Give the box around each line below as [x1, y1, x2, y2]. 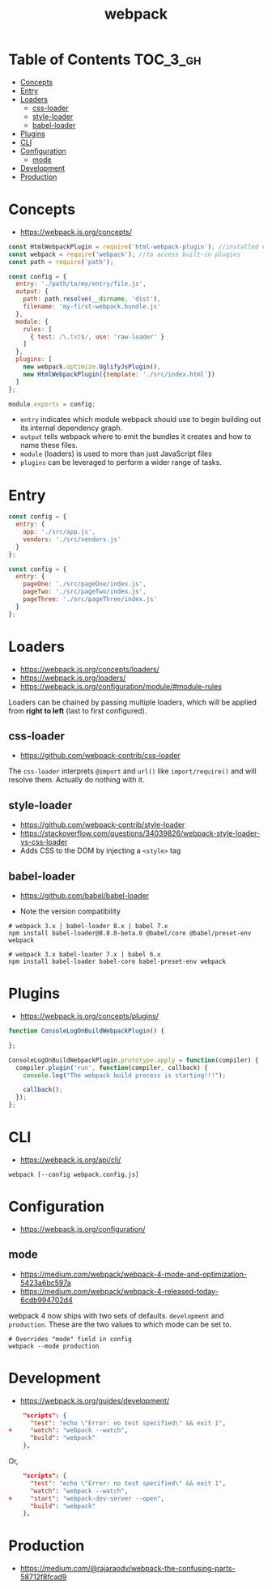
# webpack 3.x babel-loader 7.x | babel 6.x [8, 951, 161, 959]
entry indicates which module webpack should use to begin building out [19, 415, 261, 424]
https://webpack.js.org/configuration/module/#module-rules [19, 681, 223, 691]
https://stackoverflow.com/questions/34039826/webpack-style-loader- [19, 829, 261, 838]
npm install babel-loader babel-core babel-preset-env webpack [8, 957, 227, 966]
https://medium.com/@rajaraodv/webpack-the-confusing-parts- [19, 1564, 236, 1574]
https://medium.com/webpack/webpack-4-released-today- [19, 1286, 219, 1296]
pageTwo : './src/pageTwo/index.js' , [23, 588, 147, 596]
